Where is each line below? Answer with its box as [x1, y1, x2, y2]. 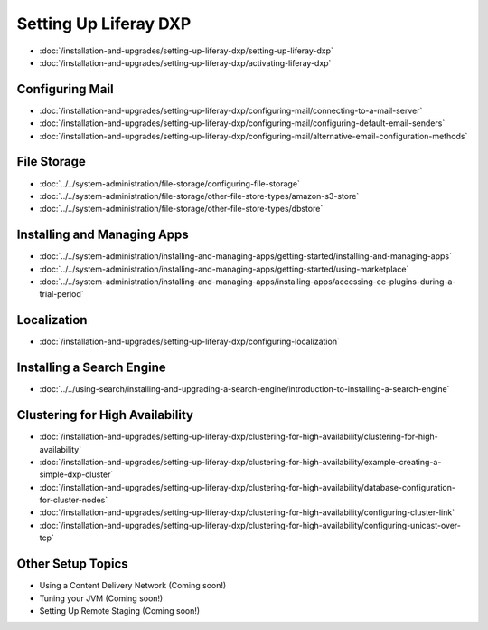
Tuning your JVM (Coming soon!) [39, 593, 164, 604]
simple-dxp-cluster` [39, 469, 114, 480]
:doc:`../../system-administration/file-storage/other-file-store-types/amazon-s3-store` [39, 190, 360, 201]
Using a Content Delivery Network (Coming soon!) [39, 580, 227, 591]
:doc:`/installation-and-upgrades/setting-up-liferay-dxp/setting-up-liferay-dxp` [39, 45, 334, 56]
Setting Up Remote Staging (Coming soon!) [39, 605, 201, 616]
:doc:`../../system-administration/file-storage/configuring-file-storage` [39, 177, 300, 189]
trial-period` [39, 289, 85, 300]
